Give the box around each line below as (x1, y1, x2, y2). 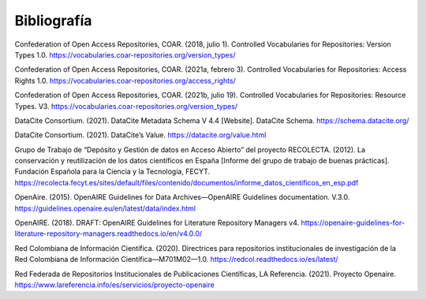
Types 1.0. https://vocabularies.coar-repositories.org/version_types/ (14, 50, 236, 59)
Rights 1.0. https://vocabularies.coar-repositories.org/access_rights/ (14, 76, 236, 85)
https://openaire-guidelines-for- (301, 218, 405, 228)
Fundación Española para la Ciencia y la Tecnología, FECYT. (14, 166, 211, 177)
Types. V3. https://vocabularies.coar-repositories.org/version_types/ (14, 101, 238, 110)
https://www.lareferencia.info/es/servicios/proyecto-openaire (14, 280, 215, 290)
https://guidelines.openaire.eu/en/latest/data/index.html (14, 204, 196, 213)
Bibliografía (14, 12, 92, 29)
